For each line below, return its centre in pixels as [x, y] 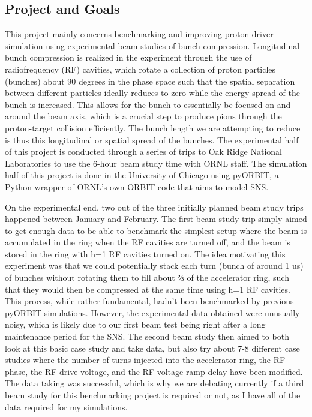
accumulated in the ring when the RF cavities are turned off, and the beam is [148, 242]
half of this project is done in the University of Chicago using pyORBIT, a [142, 175]
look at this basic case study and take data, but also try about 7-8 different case [152, 348]
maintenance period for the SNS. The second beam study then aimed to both [147, 336]
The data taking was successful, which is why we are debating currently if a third [154, 383]
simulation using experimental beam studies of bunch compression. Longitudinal [152, 45]
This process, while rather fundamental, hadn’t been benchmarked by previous [149, 301]
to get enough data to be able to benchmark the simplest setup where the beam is [156, 230]
